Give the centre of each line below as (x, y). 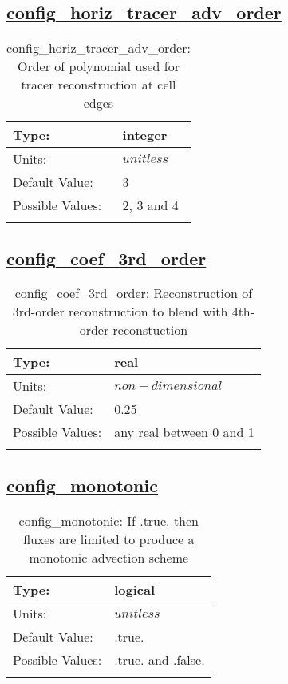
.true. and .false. (160, 659)
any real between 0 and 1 (184, 432)
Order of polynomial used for (99, 66)
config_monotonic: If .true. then (109, 520)
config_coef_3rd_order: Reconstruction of (134, 293)
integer (145, 135)
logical (134, 589)
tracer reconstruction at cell (99, 85)
